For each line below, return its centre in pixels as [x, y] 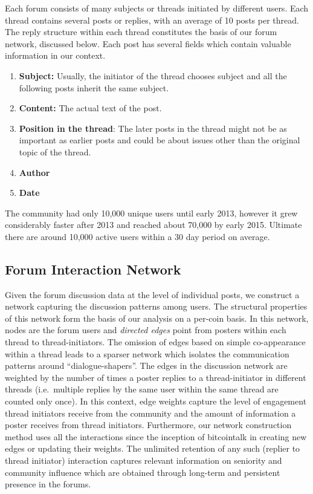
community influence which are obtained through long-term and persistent [143, 472]
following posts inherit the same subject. [94, 87]
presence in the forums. [48, 484]
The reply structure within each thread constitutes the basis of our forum [141, 32]
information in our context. [55, 55]
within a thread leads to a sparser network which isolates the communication [147, 353]
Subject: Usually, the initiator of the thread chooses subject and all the [153, 75]
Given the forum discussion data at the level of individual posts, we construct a [152, 294]
